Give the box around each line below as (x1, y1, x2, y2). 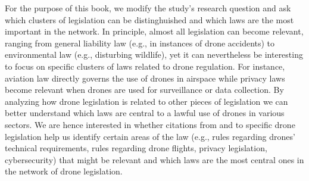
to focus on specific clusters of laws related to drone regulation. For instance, (5, 60, 285, 72)
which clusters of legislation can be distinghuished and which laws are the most (5, 13, 294, 26)
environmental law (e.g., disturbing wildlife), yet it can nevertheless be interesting (5, 48, 303, 61)
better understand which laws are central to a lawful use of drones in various (5, 107, 285, 119)
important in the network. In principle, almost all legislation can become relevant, (5, 25, 304, 38)
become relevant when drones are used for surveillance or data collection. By (5, 83, 284, 96)
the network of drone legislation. (5, 165, 123, 177)
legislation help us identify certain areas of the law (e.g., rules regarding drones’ (5, 130, 295, 142)
